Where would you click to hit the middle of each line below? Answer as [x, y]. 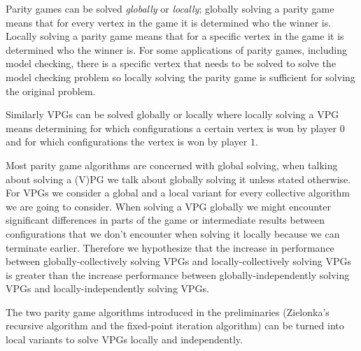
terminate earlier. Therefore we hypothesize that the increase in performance [170, 247]
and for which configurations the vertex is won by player [127, 142]
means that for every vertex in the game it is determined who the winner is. [169, 22]
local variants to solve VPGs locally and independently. [124, 339]
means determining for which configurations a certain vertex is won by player [171, 128]
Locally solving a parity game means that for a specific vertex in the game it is [175, 36]
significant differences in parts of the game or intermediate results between [165, 220]
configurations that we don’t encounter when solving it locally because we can [173, 233]
